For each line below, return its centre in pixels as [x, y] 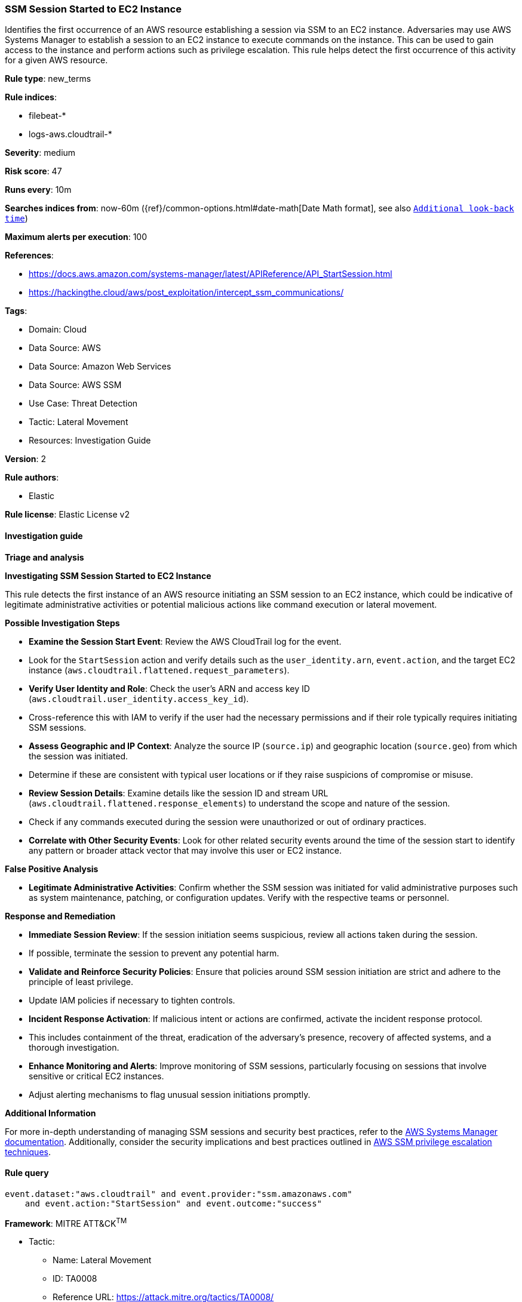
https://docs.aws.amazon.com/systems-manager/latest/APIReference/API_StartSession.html [211, 274]
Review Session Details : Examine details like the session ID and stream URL [179, 793]
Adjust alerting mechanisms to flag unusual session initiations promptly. [170, 1094]
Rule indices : [31, 97]
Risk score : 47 [33, 171]
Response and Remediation [60, 916]
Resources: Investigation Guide [90, 441]
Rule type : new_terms [48, 79]
